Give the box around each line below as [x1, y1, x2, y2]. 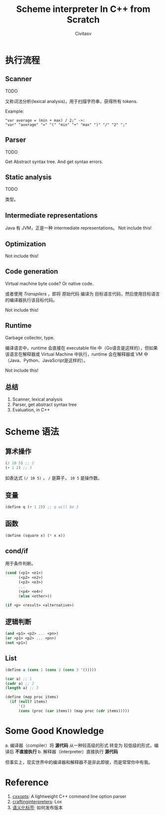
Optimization [5, 240, 46, 248]
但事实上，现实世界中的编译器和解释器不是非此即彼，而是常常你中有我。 [5, 759, 153, 765]
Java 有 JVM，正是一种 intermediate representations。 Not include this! [5, 225, 152, 231]
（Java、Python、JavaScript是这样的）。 [5, 357, 88, 363]
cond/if [5, 546, 28, 555]
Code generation [5, 267, 58, 276]
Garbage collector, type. [5, 334, 55, 340]
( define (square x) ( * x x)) [5, 533, 65, 538]
